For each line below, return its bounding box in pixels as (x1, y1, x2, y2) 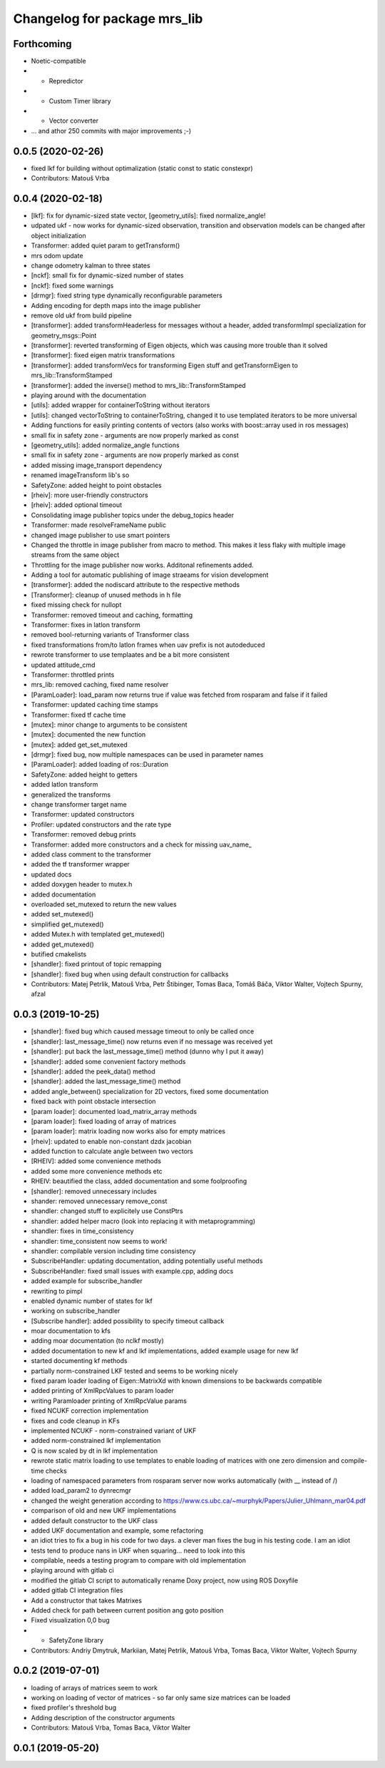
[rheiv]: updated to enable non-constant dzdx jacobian (31, 1137, 192, 1145)
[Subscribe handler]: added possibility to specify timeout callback (31, 1317, 225, 1325)
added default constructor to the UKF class (31, 1516, 158, 1525)
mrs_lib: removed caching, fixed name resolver (31, 680, 169, 689)
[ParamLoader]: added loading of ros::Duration (31, 760, 169, 769)
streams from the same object (31, 551, 120, 559)
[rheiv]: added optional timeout (31, 501, 123, 509)
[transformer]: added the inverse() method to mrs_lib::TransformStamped (31, 381, 246, 389)
